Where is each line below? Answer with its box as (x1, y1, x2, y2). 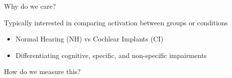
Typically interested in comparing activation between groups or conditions (4, 17, 228, 27)
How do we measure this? (4, 66, 81, 77)
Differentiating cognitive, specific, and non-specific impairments (15, 50, 207, 60)
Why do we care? (4, 1, 56, 11)
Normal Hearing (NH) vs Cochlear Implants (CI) (15, 34, 164, 44)
